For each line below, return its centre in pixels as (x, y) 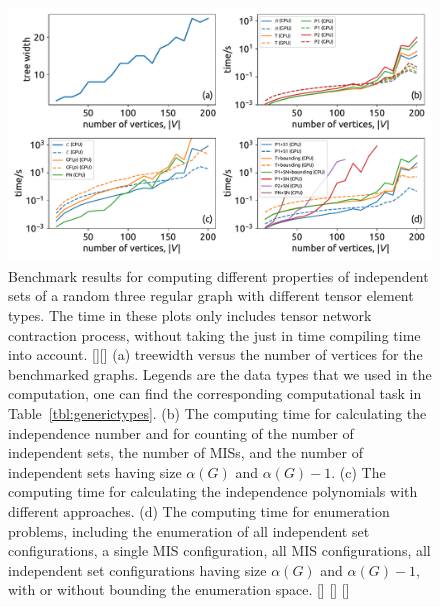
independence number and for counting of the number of (181, 432)
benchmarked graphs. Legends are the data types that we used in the (220, 373)
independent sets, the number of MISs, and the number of (185, 452)
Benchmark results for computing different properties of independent (218, 275)
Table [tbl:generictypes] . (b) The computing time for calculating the (217, 412)
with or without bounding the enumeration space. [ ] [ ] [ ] (179, 589)
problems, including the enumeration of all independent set (189, 530)
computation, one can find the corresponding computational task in (215, 393)
